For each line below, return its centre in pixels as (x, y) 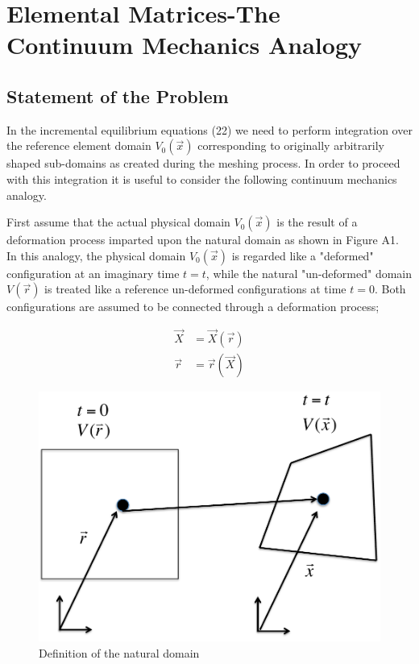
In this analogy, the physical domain (96, 255)
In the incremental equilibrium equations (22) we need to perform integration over (209, 129)
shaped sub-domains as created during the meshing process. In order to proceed (203, 163)
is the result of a (317, 222)
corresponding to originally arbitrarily (291, 145)
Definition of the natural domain (119, 652)
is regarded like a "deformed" (303, 255)
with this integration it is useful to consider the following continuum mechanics (202, 178)
